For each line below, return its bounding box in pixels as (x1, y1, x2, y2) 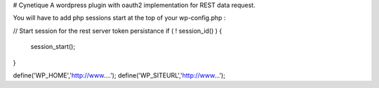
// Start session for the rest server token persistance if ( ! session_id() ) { (13, 27, 222, 35)
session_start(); (30, 43, 76, 51)
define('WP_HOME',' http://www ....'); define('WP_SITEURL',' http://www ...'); (13, 71, 226, 80)
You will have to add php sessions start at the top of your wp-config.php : (13, 14, 226, 22)
